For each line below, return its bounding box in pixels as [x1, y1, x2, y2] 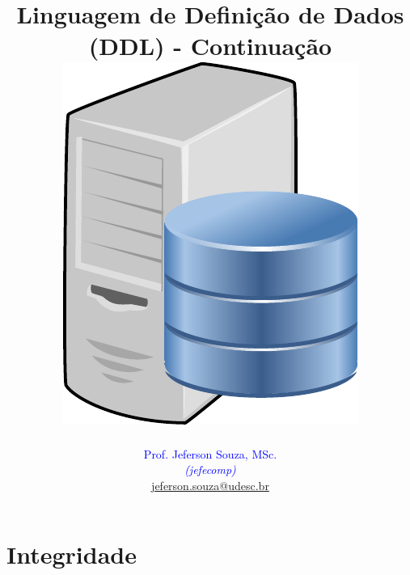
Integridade [6, 538, 137, 571]
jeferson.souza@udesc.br [151, 476, 269, 493]
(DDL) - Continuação [88, 29, 332, 62]
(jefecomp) [184, 461, 236, 478]
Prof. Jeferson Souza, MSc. [143, 445, 277, 462]
